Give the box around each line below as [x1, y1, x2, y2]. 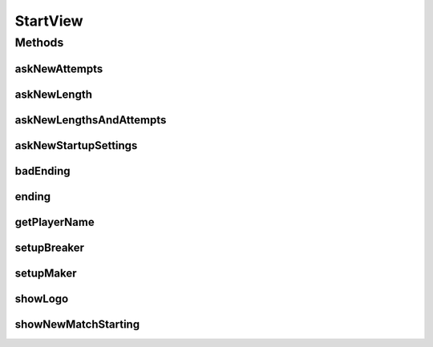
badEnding [14, 164, 71, 178]
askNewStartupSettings [14, 139, 138, 152]
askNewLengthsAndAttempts [14, 113, 167, 127]
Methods [14, 35, 64, 50]
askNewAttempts [14, 62, 103, 75]
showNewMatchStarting [14, 317, 140, 331]
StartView [14, 12, 83, 30]
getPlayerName [14, 215, 95, 228]
